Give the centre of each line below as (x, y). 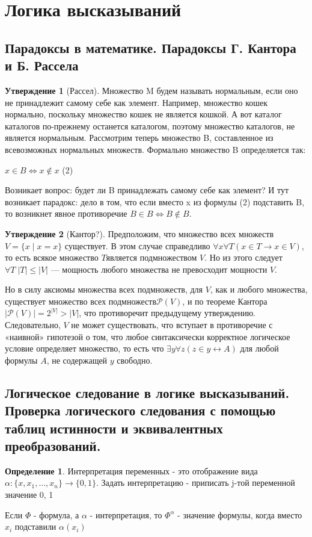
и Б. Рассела (42, 65)
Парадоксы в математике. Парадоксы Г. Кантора (151, 47)
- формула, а (56, 514)
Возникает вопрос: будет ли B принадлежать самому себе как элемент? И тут (147, 190)
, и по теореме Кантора (225, 301)
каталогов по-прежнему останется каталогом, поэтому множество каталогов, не (150, 126)
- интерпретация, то (126, 514)
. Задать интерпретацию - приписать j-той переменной (196, 483)
